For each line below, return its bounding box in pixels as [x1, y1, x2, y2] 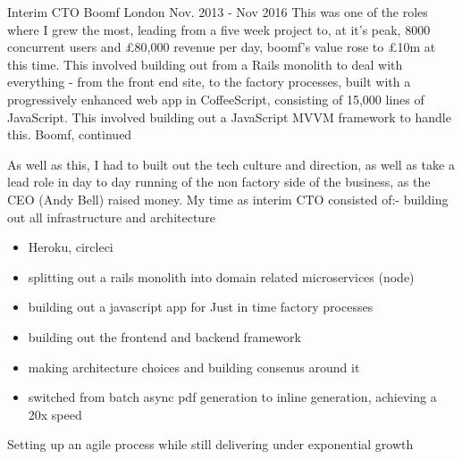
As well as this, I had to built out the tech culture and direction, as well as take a [7, 154, 455, 173]
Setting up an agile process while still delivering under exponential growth [7, 435, 414, 454]
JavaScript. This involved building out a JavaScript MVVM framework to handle [7, 107, 451, 126]
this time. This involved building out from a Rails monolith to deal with [7, 54, 403, 73]
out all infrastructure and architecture [7, 207, 215, 226]
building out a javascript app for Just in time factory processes [28, 297, 374, 316]
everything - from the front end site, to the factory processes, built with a [7, 72, 411, 91]
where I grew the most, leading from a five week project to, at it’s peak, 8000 [7, 20, 431, 38]
